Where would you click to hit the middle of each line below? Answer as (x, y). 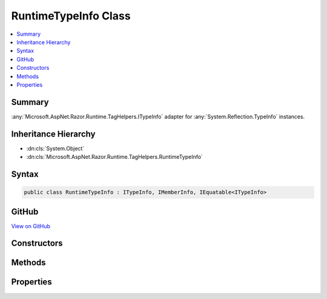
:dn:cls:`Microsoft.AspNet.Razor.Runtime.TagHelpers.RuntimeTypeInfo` (114, 157)
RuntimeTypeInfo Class (71, 16)
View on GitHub (31, 226)
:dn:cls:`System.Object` (55, 148)
